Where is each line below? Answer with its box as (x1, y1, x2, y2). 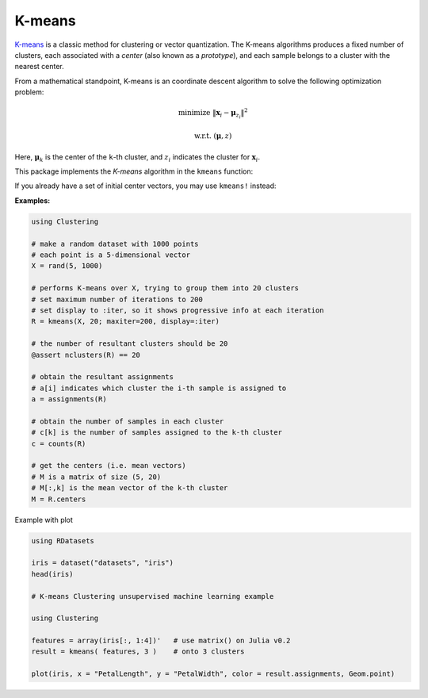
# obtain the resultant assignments (31, 373, 174, 382)
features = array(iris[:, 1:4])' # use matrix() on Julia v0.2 (31, 636, 291, 646)
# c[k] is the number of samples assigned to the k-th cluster (31, 428, 283, 437)
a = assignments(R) (31, 395, 107, 404)
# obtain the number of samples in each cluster (31, 416, 224, 426)
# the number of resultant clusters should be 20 (31, 339, 228, 348)
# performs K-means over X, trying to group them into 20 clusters (31, 284, 300, 293)
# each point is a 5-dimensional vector (31, 251, 190, 259)
